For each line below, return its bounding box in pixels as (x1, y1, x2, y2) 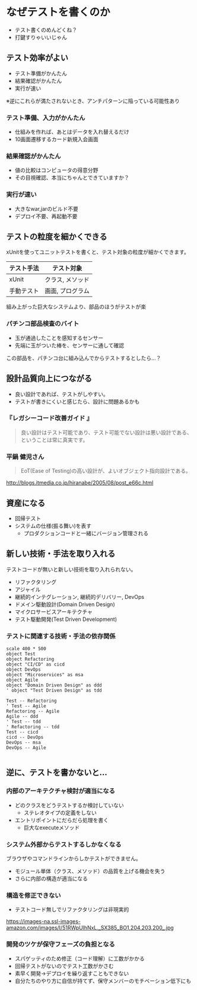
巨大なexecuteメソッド (23, 824, 80, 831)
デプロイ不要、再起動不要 (14, 213, 78, 220)
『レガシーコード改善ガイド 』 (6, 414, 93, 423)
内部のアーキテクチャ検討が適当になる (6, 787, 116, 795)
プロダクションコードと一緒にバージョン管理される (23, 529, 149, 536)
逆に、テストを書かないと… (6, 767, 108, 777)
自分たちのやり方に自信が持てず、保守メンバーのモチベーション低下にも (14, 977, 192, 984)
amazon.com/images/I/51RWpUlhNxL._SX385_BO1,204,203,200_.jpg (6, 924, 174, 932)
